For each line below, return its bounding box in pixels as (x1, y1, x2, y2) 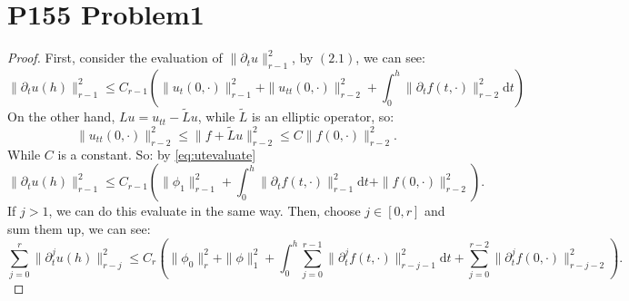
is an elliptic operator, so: (252, 107, 394, 126)
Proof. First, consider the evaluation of (7, 48, 223, 67)
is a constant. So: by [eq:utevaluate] (57, 144, 256, 163)
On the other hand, (7, 107, 115, 126)
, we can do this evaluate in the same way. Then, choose (48, 201, 361, 220)
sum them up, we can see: (7, 218, 151, 238)
